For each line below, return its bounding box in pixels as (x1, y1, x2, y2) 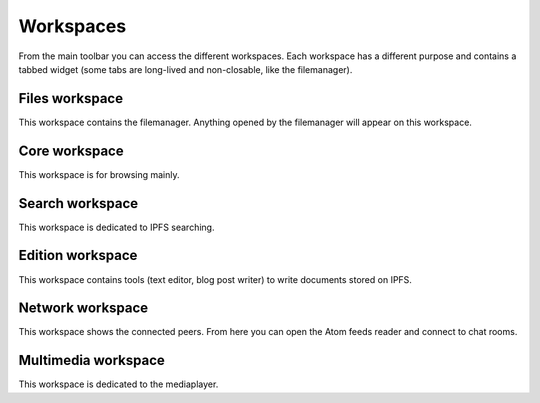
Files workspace (18, 90, 124, 107)
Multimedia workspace (18, 352, 165, 369)
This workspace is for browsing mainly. (18, 168, 180, 180)
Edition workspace (18, 247, 138, 264)
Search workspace (18, 195, 139, 212)
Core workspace (18, 142, 124, 159)
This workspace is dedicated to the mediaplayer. (18, 378, 219, 390)
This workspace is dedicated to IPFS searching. (18, 221, 215, 233)
